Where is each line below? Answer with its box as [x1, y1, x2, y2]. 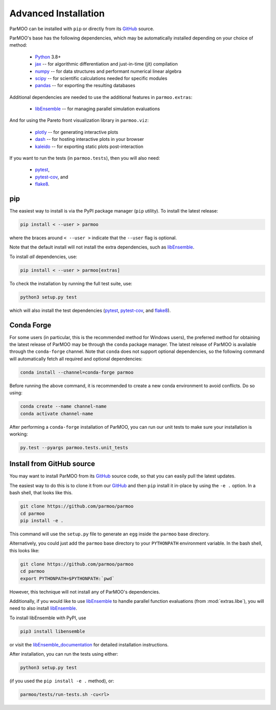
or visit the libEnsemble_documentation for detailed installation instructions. [9, 641, 169, 648]
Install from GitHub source [9, 460, 96, 468]
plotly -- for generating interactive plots [35, 129, 119, 135]
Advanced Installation [9, 8, 105, 19]
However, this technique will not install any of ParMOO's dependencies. [9, 589, 160, 595]
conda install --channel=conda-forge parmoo [20, 369, 134, 375]
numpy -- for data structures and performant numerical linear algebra [35, 68, 181, 74]
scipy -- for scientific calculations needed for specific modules [35, 75, 168, 81]
